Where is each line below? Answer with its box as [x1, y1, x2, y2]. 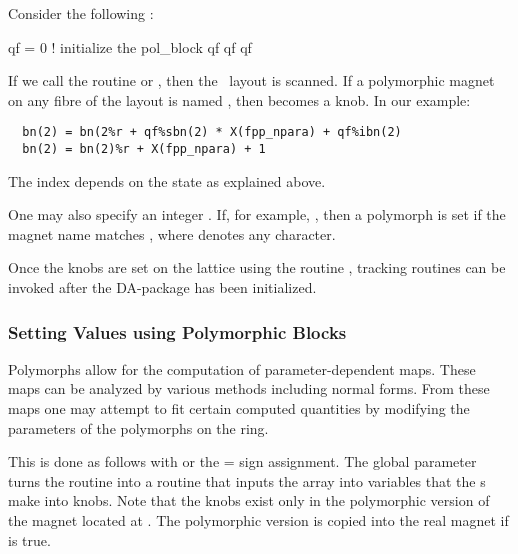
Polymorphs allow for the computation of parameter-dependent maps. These [8, 358, 476, 379]
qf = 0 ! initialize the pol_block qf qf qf [8, 36, 252, 57]
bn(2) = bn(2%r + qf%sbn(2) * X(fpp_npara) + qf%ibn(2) [22, 125, 402, 140]
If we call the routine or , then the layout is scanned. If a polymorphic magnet [8, 70, 495, 91]
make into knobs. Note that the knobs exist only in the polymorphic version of [8, 490, 490, 511]
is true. [8, 529, 51, 550]
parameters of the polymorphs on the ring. [8, 417, 269, 438]
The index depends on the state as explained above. [8, 170, 326, 191]
